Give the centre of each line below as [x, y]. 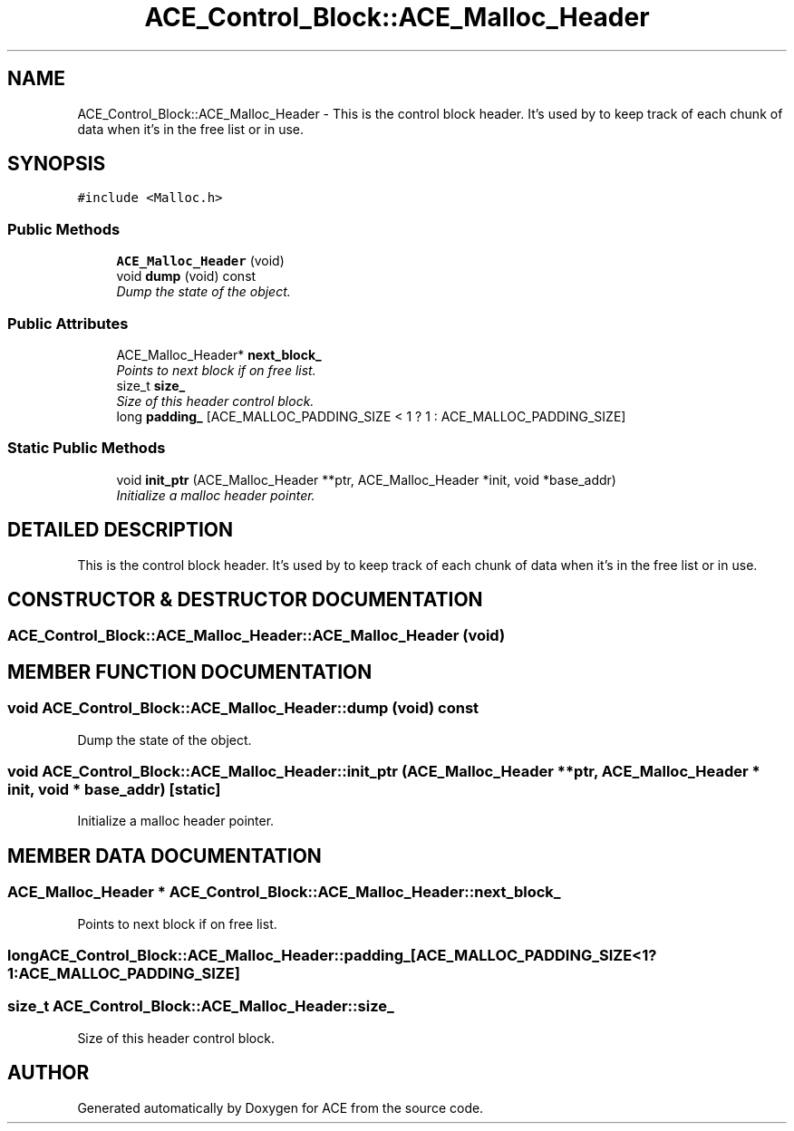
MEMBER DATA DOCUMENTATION [165, 855]
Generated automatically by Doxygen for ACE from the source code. [281, 1107]
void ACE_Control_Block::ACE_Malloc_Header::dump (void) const [243, 708]
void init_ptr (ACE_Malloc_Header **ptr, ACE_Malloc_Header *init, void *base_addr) [366, 479]
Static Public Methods [87, 448]
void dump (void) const [186, 276]
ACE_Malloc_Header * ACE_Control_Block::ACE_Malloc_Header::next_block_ [284, 892]
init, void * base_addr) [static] [114, 789]
